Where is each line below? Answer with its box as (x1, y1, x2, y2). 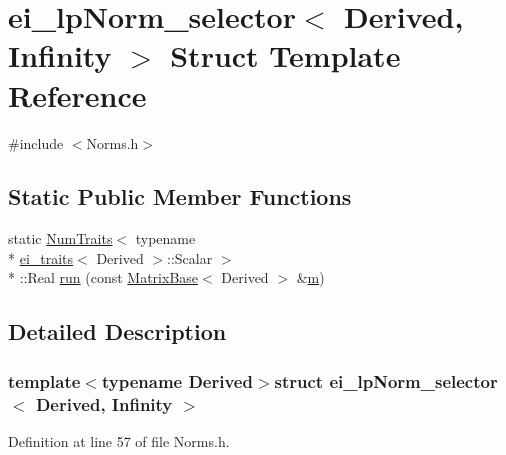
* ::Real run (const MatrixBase (8, 267, 199, 288)
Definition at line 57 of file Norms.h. (8, 431, 230, 451)
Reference (8, 74, 147, 115)
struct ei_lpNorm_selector (274, 368, 498, 393)
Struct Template (170, 35, 401, 76)
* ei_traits (8, 247, 74, 268)
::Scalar (167, 247, 213, 268)
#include (8, 132, 64, 153)
